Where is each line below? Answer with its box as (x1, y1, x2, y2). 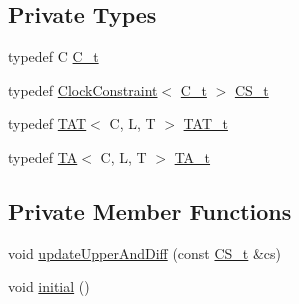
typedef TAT (8, 113, 87, 134)
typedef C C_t (8, 46, 99, 67)
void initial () (8, 276, 90, 297)
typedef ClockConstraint (8, 79, 158, 100)
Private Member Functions (8, 195, 292, 226)
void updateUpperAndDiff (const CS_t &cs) (8, 242, 282, 263)
